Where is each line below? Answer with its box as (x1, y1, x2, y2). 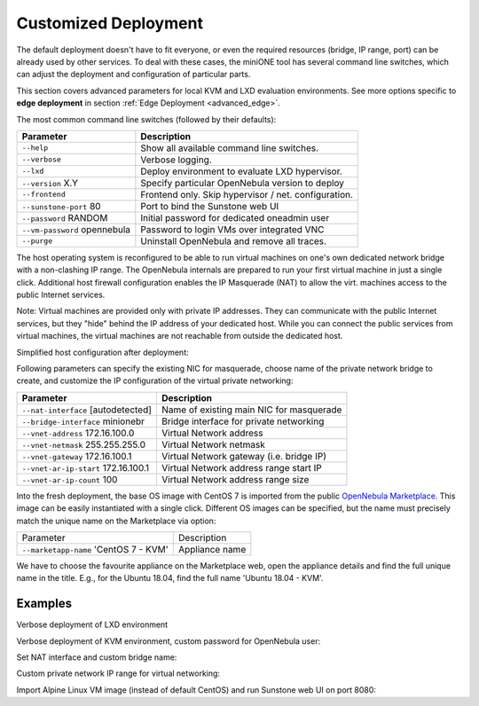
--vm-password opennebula (21, 223, 131, 235)
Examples (16, 596, 73, 611)
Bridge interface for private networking (161, 415, 325, 428)
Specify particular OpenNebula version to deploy (140, 176, 345, 189)
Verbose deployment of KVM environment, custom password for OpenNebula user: (16, 635, 321, 647)
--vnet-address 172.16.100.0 (21, 427, 135, 439)
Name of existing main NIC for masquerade (161, 404, 342, 416)
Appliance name (177, 543, 247, 555)
